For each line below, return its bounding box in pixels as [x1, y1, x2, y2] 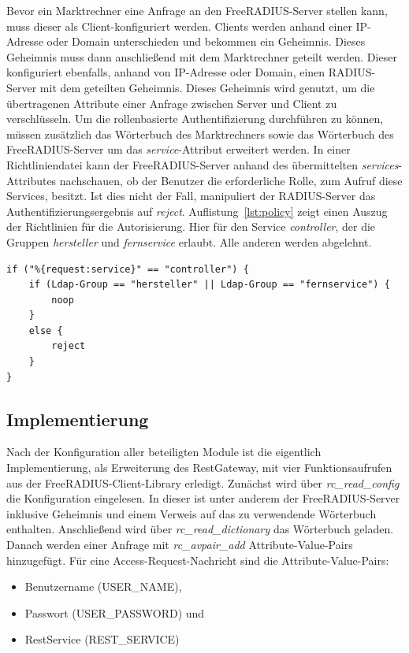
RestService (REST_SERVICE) [24, 631, 180, 647]
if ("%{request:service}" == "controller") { [6, 263, 249, 275]
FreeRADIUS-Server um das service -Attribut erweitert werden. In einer [6, 141, 351, 158]
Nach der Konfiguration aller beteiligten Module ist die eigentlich [6, 443, 322, 460]
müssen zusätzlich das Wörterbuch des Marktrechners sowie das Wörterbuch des [6, 125, 394, 142]
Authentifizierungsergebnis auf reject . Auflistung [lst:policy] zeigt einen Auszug [6, 202, 388, 219]
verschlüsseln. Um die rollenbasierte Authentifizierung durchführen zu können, [6, 110, 384, 127]
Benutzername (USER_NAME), [24, 578, 182, 595]
